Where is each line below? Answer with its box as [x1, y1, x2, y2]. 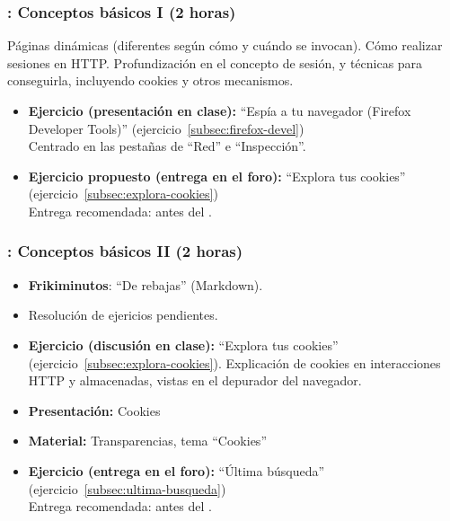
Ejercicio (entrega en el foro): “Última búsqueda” [28, 461, 325, 480]
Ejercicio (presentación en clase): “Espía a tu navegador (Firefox [28, 102, 411, 119]
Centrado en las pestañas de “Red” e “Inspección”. [28, 137, 306, 155]
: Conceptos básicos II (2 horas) [7, 240, 243, 262]
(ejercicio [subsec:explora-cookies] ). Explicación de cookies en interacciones [28, 353, 441, 372]
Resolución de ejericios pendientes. [28, 305, 218, 324]
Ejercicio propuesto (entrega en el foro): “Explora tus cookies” [28, 166, 406, 185]
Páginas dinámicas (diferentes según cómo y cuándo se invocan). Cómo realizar [7, 36, 443, 55]
